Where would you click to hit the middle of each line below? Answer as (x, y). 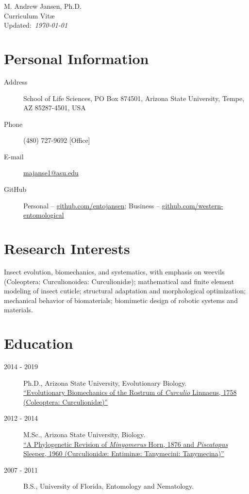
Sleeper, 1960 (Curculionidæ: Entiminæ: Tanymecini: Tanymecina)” (124, 453)
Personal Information (76, 58)
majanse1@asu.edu (51, 173)
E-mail (14, 156)
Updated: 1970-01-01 (36, 25)
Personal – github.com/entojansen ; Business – (91, 205)
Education (39, 343)
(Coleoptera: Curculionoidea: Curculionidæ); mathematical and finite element (119, 281)
